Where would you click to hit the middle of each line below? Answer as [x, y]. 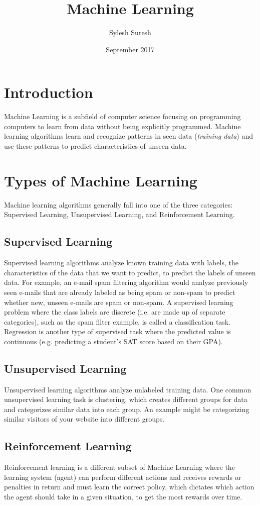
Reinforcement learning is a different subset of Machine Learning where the [119, 467]
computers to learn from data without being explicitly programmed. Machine [122, 126]
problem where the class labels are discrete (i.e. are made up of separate [115, 312]
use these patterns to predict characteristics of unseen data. [95, 146]
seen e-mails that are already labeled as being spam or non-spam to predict [120, 292]
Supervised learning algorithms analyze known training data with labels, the [121, 263]
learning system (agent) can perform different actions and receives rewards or [123, 477]
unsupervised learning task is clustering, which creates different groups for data [126, 399]
